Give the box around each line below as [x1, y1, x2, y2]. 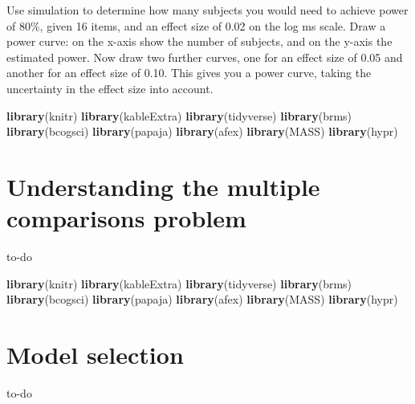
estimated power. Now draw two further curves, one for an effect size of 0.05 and [6, 48, 403, 65]
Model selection [6, 338, 184, 371]
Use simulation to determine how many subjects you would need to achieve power [6, 2, 409, 18]
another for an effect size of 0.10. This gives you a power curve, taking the [6, 64, 372, 81]
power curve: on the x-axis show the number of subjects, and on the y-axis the [6, 33, 393, 50]
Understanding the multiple [6, 169, 320, 202]
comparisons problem [6, 202, 246, 235]
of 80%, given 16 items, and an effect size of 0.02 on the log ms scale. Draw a [6, 17, 386, 34]
